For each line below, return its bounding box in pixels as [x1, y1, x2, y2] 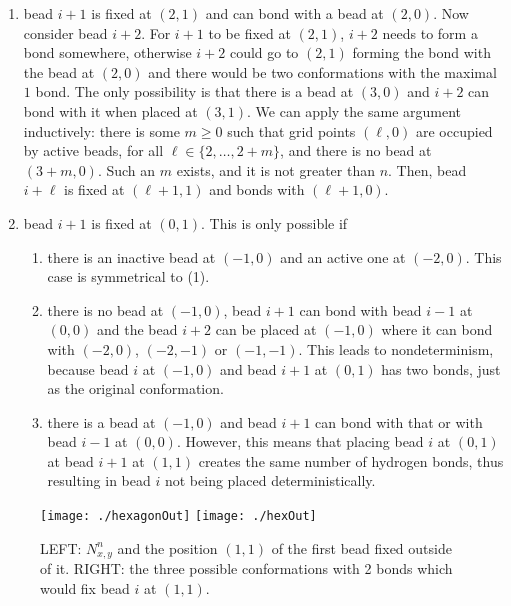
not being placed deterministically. [164, 470, 376, 491]
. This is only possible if [201, 212, 348, 233]
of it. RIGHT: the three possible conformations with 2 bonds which [40, 558, 453, 579]
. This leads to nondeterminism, [298, 338, 494, 359]
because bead [47, 358, 129, 379]
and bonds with [209, 179, 305, 200]
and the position [117, 537, 218, 558]
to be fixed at [208, 22, 291, 43]
